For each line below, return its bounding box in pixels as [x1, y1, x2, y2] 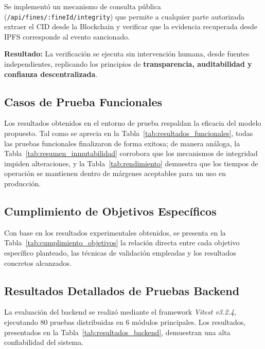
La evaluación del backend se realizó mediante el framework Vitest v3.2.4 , [4, 306, 236, 317]
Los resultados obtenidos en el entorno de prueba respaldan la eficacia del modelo [4, 118, 261, 128]
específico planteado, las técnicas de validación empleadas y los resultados [4, 247, 236, 258]
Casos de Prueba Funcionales [4, 93, 163, 109]
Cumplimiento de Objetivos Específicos [4, 203, 217, 219]
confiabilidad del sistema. [4, 337, 84, 347]
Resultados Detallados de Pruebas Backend [4, 282, 240, 298]
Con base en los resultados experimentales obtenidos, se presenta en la [4, 227, 226, 238]
